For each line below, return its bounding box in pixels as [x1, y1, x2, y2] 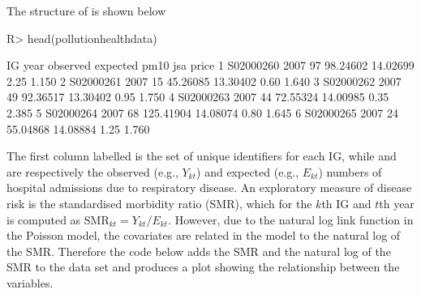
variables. [6, 274, 54, 291]
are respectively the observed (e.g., [6, 163, 178, 180]
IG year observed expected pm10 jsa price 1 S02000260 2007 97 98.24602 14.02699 [6, 57, 415, 74]
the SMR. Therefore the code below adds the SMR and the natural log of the [6, 242, 391, 259]
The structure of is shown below [6, 2, 166, 19]
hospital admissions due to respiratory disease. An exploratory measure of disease [6, 179, 412, 196]
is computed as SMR [6, 211, 110, 228]
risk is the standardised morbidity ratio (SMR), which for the [6, 194, 312, 211]
